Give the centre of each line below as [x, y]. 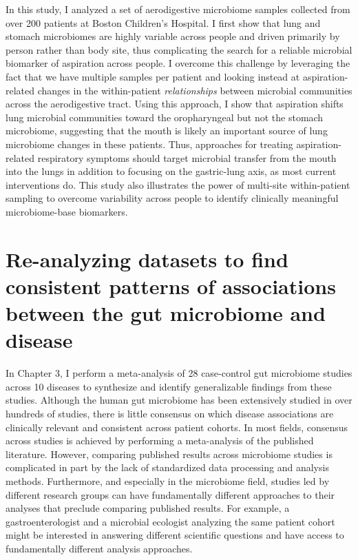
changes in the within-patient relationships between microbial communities [195, 90]
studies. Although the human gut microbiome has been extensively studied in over [179, 400]
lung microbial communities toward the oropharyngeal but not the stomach [165, 117]
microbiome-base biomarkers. [67, 211]
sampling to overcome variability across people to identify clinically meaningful [172, 198]
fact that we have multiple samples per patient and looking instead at [153, 76]
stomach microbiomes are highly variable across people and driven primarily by [173, 36]
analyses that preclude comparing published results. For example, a [148, 508]
